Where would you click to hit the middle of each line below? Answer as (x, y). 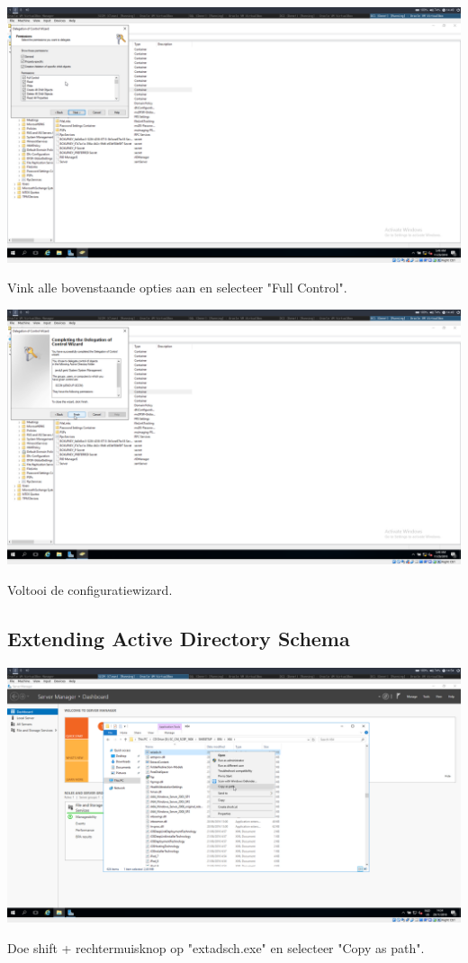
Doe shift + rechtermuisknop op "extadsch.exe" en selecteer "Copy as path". (216, 947)
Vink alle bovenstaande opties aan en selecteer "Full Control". (177, 288)
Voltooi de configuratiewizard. (90, 589)
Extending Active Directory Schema (179, 638)
